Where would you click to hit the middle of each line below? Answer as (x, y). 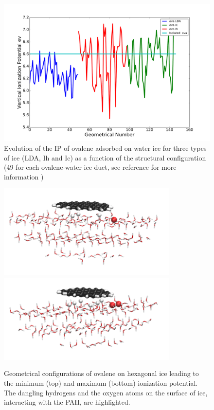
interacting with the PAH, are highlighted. (67, 402)
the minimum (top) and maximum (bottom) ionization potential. (101, 383)
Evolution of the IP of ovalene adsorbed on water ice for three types (105, 148)
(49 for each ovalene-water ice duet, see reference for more (90, 167)
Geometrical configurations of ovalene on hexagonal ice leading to (101, 373)
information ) (24, 176)
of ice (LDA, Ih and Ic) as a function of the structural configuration (105, 157)
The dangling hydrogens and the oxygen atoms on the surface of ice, (106, 392)
